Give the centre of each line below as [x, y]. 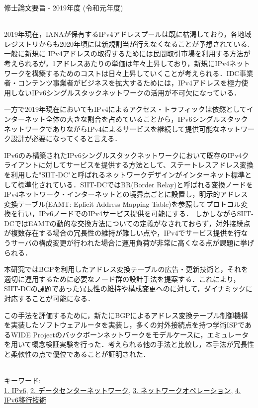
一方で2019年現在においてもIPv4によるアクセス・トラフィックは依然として [126, 109]
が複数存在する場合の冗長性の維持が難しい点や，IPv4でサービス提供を [119, 233]
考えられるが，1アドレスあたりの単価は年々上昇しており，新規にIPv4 [117, 63]
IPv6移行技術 [25, 400]
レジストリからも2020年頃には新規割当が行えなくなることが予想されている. [127, 43]
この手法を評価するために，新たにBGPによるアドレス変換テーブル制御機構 [126, 315]
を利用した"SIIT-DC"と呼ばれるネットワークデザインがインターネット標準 [125, 174]
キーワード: [22, 380]
